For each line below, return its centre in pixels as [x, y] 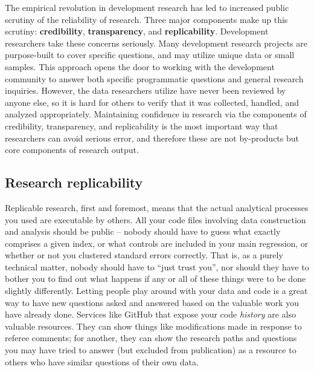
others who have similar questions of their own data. [102, 361]
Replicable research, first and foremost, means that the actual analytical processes [157, 207]
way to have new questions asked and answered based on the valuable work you [152, 302]
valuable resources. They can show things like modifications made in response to [153, 326]
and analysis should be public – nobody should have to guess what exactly [143, 231]
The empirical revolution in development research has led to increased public [147, 7]
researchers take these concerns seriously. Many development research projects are [156, 43]
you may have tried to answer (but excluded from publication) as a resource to [151, 350]
